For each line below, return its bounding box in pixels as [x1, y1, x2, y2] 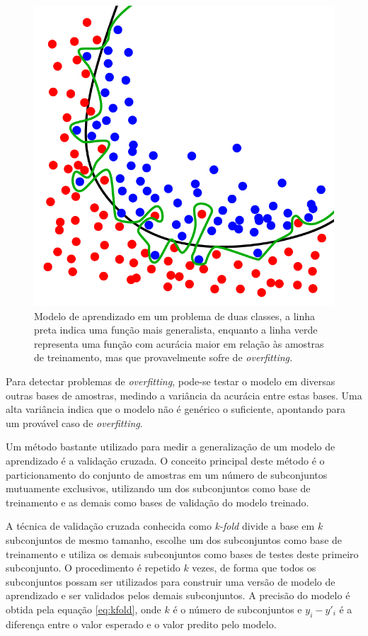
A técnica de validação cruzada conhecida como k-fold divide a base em [6, 518, 315, 533]
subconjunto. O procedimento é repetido [6, 560, 180, 575]
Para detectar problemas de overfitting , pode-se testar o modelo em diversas [6, 373, 335, 388]
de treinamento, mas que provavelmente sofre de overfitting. [34, 350, 293, 365]
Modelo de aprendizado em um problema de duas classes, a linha [34, 308, 316, 323]
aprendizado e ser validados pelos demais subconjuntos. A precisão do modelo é [6, 588, 350, 603]
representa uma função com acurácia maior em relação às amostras [34, 336, 324, 351]
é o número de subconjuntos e [173, 601, 302, 616]
